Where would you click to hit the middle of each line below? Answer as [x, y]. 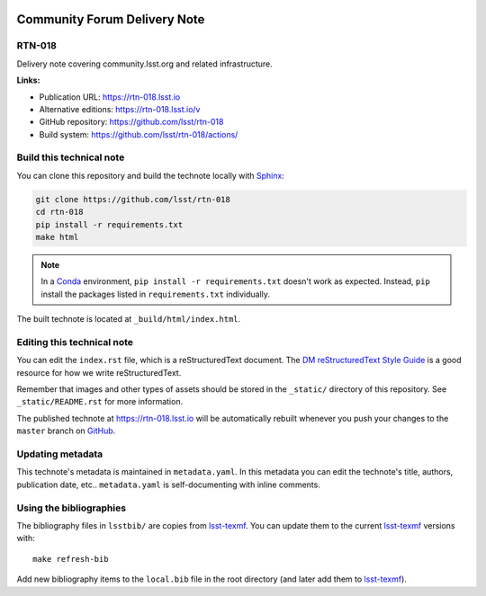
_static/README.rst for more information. [100, 402]
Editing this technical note [75, 342]
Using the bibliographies [71, 508]
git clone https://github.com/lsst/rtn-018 [133, 199]
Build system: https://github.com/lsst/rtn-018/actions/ [139, 134]
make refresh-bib [71, 559]
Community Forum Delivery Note [111, 19]
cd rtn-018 [59, 212]
